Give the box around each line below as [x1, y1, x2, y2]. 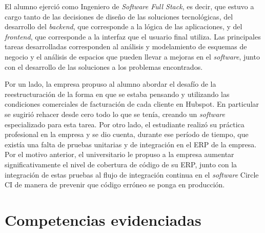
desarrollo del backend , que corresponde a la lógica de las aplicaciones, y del [5, 21, 242, 32]
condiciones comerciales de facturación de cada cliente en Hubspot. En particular [5, 99, 259, 109]
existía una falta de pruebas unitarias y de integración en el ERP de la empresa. [5, 139, 257, 149]
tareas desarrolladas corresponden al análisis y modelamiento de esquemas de [5, 41, 247, 52]
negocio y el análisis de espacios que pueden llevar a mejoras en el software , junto [5, 51, 260, 62]
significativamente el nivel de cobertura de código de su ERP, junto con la [5, 159, 237, 169]
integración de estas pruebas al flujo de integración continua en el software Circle [5, 169, 259, 180]
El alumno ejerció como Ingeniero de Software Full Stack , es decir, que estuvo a [5, 1, 254, 11]
